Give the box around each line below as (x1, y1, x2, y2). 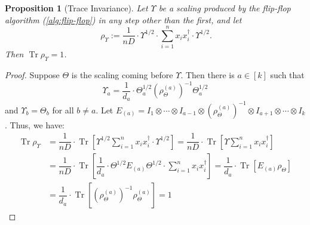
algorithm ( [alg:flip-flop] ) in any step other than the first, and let (5, 13, 242, 26)
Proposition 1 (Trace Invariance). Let (5, 2, 148, 14)
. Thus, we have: (5, 118, 65, 131)
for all (52, 103, 74, 116)
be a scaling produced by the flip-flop (158, 2, 291, 14)
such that (270, 69, 305, 81)
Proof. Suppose (5, 69, 60, 81)
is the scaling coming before (71, 69, 173, 81)
